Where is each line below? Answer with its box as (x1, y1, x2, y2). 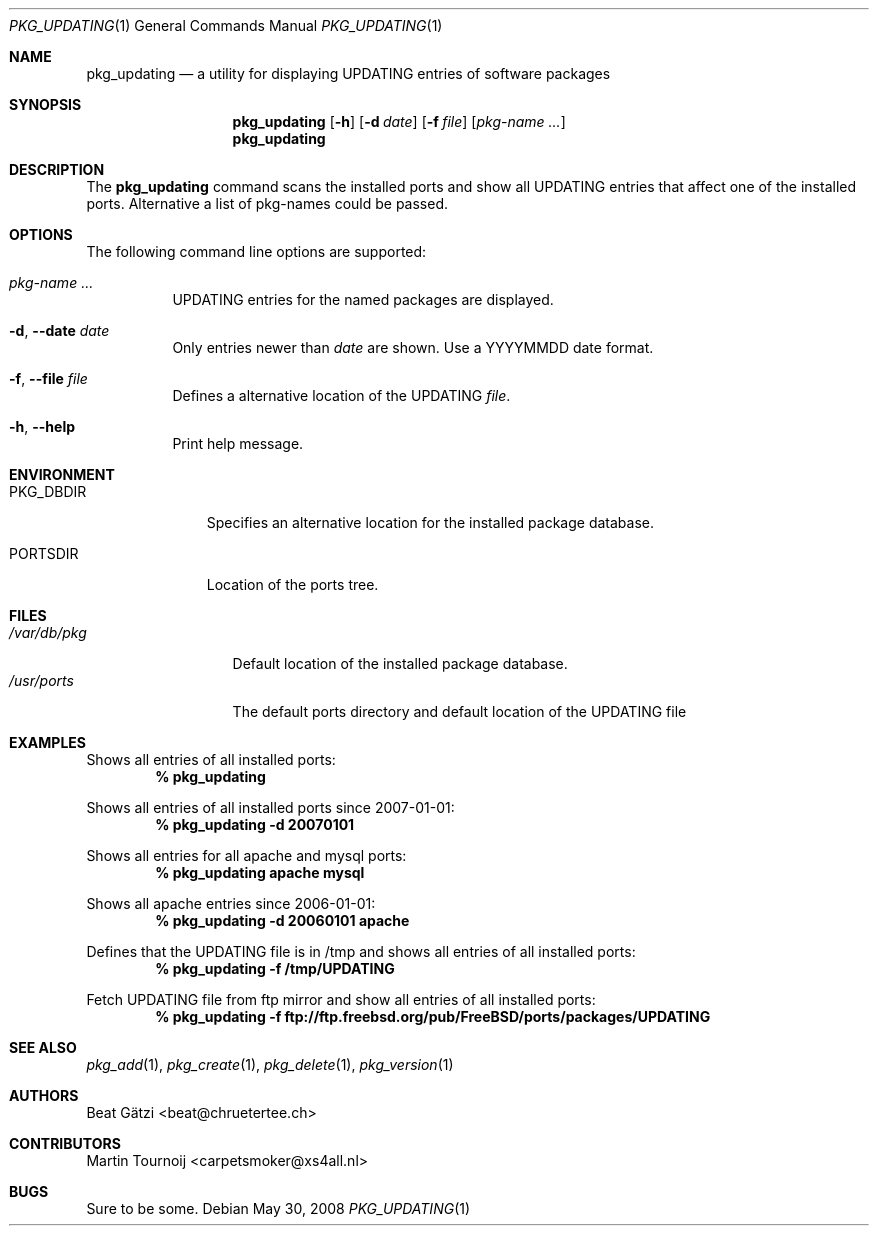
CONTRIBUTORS (9, 1135, 121, 1152)
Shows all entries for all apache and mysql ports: (86, 847, 407, 864)
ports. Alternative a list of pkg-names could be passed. (86, 195, 449, 212)
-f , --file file (9, 370, 88, 387)
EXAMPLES (9, 734, 86, 751)
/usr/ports (9, 672, 74, 689)
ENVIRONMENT (9, 466, 115, 483)
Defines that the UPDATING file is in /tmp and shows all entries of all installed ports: (86, 943, 636, 960)
